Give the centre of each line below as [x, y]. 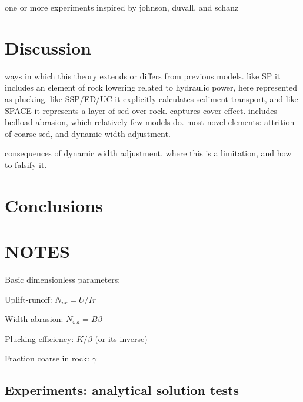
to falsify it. [26, 164]
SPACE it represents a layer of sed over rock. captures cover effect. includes [141, 110]
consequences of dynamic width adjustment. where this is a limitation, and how [148, 153]
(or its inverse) [121, 338]
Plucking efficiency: [39, 338]
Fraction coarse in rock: [47, 358]
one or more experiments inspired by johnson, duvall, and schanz [122, 7]
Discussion [48, 47]
